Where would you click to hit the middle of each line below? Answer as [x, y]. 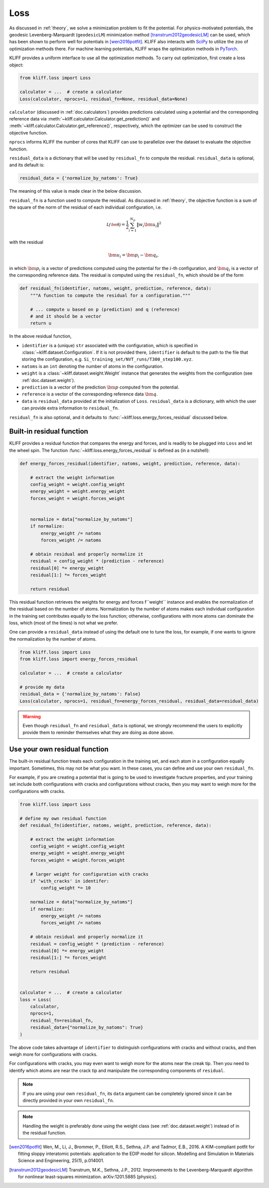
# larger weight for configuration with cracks [89, 874]
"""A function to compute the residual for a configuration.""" [110, 295]
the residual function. [45, 1133]
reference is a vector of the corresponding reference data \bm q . [90, 394]
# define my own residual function [63, 818]
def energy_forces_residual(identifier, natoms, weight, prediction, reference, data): [130, 463]
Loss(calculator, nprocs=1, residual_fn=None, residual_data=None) [104, 99]
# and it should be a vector [66, 316]
